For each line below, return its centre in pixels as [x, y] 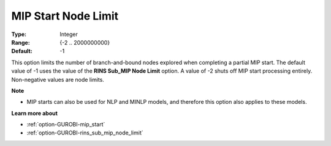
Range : [21, 42]
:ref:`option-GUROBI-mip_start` [66, 125]
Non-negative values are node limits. [58, 79]
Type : [19, 34]
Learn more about [35, 113]
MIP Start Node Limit [65, 16]
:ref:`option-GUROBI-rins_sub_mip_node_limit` [85, 133]
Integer [69, 34]
